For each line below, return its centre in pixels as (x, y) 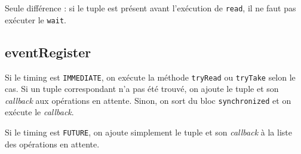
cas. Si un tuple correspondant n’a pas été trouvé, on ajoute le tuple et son (142, 89)
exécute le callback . (39, 112)
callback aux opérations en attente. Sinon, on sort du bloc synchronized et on (148, 100)
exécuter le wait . (36, 19)
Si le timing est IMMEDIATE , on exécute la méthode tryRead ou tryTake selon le (150, 77)
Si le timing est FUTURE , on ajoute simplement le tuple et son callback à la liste (148, 132)
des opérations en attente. (52, 144)
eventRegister (48, 52)
